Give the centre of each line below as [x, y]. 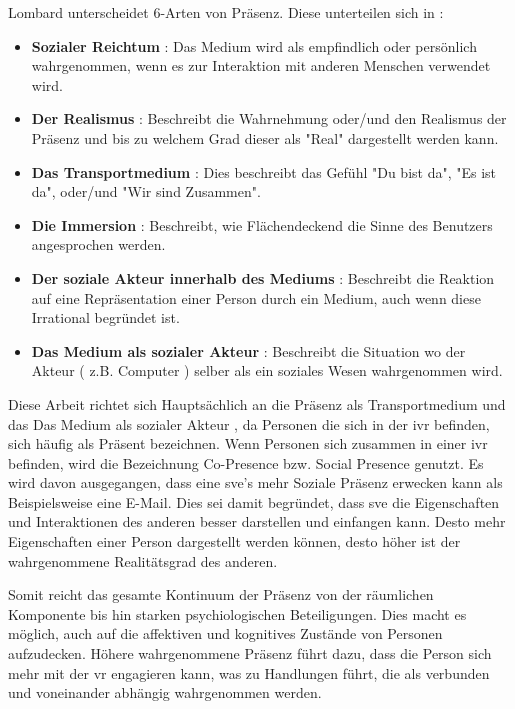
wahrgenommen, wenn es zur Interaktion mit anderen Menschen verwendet [261, 65]
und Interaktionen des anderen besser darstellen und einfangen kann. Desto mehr [257, 521]
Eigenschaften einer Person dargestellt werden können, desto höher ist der [234, 541]
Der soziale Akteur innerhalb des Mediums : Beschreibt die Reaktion [263, 277]
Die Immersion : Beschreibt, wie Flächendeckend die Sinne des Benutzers [262, 224]
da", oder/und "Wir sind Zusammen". [146, 191]
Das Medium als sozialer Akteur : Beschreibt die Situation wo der [248, 350]
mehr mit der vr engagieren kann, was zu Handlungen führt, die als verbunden [249, 672]
